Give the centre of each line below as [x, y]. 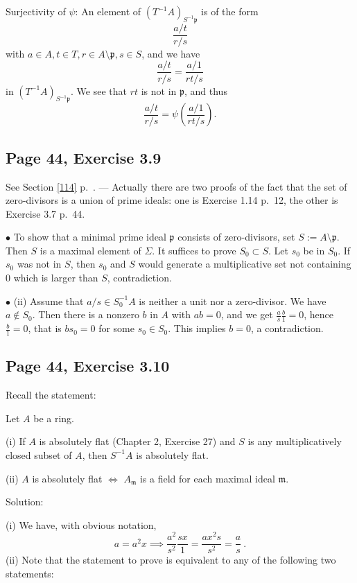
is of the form [230, 11]
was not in [39, 264]
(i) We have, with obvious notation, [81, 524]
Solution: [25, 502]
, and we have [171, 53]
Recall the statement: [51, 395]
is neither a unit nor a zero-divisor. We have [233, 301]
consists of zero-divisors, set [236, 237]
